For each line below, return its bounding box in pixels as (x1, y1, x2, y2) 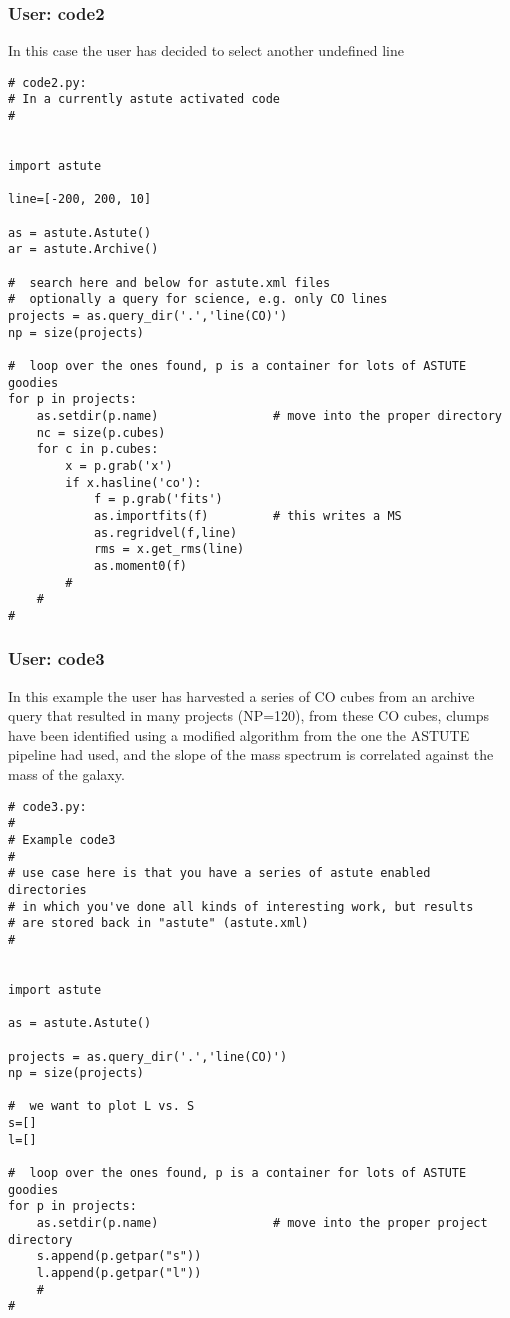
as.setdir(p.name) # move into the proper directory (36, 408, 502, 423)
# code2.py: (8, 75, 87, 90)
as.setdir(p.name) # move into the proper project (36, 1216, 488, 1231)
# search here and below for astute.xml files (8, 275, 331, 290)
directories (8, 882, 87, 897)
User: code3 (8, 646, 105, 671)
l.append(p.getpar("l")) (36, 1266, 202, 1281)
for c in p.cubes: (36, 442, 159, 457)
